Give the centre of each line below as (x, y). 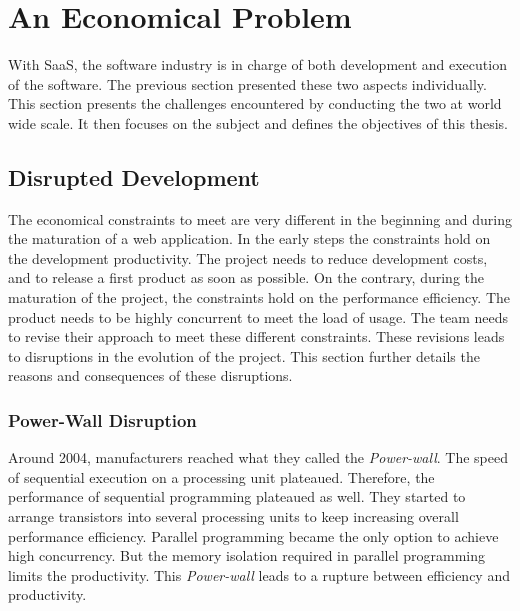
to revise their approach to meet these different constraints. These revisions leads (256, 336)
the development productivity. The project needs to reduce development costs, (248, 257)
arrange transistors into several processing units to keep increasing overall (233, 516)
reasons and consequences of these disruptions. (150, 375)
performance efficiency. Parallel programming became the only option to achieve (253, 535)
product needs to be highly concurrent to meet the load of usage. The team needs (258, 316)
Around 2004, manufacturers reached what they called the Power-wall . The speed (258, 457)
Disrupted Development (134, 176)
